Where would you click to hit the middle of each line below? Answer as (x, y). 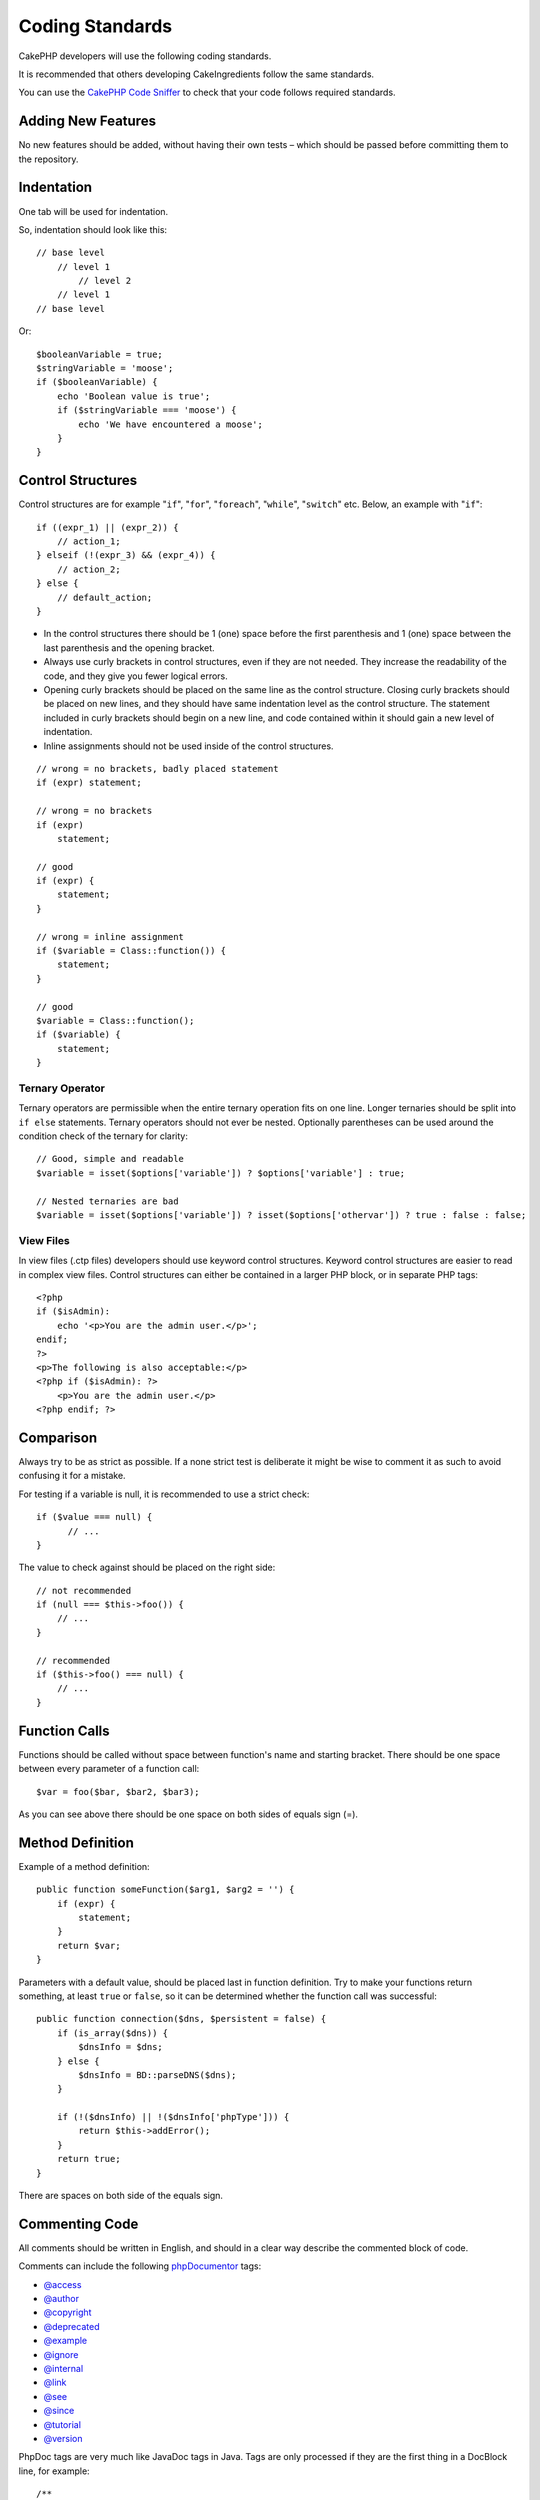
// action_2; (88, 569)
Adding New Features (87, 121)
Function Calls (64, 1730)
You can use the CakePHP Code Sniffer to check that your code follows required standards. (207, 92)
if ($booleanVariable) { (97, 382)
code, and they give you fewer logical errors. (136, 676)
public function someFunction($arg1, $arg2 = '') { (165, 1889)
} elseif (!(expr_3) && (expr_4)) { (126, 555)
